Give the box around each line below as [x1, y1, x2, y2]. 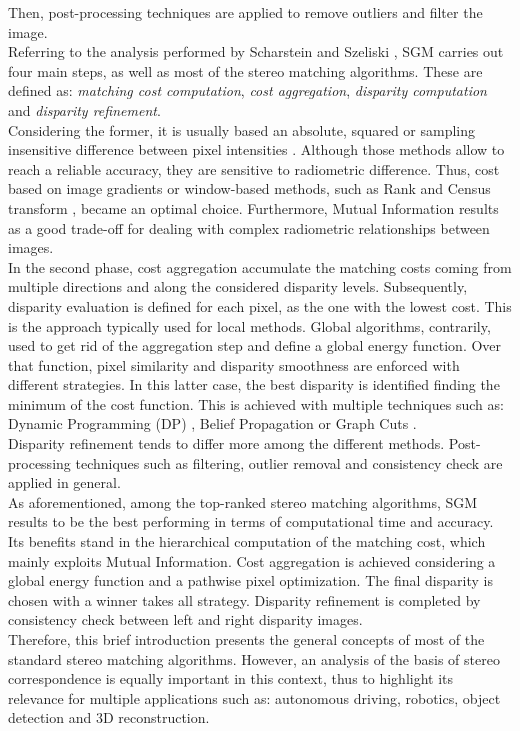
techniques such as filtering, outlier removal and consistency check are [75, 452, 503, 473]
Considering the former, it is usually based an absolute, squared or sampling [8, 119, 476, 140]
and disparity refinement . [8, 99, 161, 120]
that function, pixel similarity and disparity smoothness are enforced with [8, 354, 460, 375]
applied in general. [8, 472, 121, 493]
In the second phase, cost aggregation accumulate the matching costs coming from [8, 256, 512, 277]
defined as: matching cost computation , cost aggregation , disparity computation [8, 80, 487, 101]
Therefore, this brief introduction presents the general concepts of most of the [8, 629, 485, 649]
